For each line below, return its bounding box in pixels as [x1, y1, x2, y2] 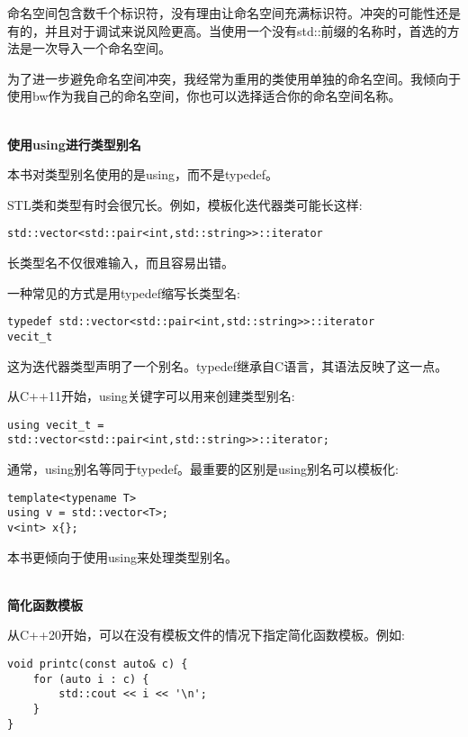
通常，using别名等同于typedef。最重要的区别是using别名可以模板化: [7, 459, 399, 478]
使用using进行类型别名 [7, 134, 141, 153]
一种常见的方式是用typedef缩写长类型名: [7, 283, 241, 302]
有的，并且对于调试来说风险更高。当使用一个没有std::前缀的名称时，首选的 [7, 21, 447, 40]
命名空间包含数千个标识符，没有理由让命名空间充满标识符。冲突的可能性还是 [7, 4, 461, 22]
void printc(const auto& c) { [7, 657, 188, 670]
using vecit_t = [7, 418, 104, 432]
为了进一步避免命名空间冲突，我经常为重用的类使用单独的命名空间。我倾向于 [7, 68, 461, 87]
